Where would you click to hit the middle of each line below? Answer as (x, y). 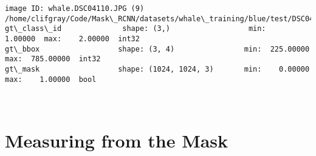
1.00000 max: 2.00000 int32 (72, 39)
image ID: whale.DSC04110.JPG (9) (75, 8)
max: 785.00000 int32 (53, 59)
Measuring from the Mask (117, 141)
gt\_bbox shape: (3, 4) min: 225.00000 (157, 49)
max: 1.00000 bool (51, 79)
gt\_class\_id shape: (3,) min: (136, 29)
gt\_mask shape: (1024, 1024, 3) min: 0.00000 (157, 69)
